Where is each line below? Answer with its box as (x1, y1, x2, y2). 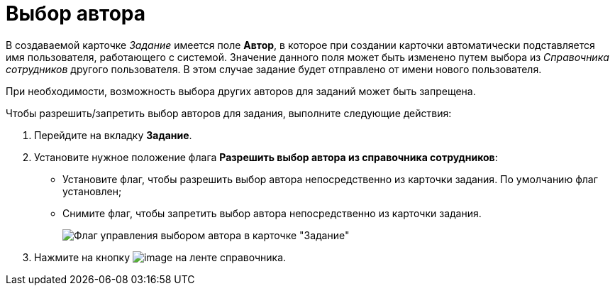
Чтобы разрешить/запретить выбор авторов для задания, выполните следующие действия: (6, 106, 452, 119)
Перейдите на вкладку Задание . (34, 128, 192, 141)
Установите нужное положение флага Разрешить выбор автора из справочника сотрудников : (34, 150, 498, 163)
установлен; (62, 185, 122, 197)
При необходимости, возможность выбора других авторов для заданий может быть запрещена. (6, 84, 476, 97)
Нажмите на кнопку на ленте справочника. (34, 251, 287, 263)
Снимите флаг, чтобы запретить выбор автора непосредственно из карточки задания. (62, 207, 482, 219)
